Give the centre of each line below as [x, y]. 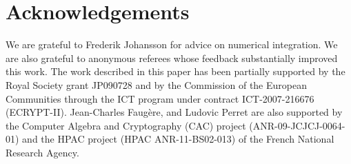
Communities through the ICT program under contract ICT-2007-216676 [160, 98]
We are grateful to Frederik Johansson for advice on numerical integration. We [172, 44]
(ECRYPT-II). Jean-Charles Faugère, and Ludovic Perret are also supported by [174, 112]
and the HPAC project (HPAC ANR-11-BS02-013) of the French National [178, 139]
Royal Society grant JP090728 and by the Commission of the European [156, 84]
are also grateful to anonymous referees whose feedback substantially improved [172, 58]
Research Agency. [42, 152]
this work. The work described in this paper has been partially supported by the [175, 71]
